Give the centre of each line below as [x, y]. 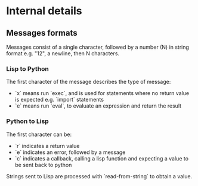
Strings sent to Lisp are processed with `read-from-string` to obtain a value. [99, 176]
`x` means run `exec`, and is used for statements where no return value [102, 93]
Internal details [44, 11]
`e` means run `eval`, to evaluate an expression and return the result [98, 106]
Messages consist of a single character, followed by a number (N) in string [98, 47]
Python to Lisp [27, 121]
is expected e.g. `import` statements [59, 100]
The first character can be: [39, 134]
